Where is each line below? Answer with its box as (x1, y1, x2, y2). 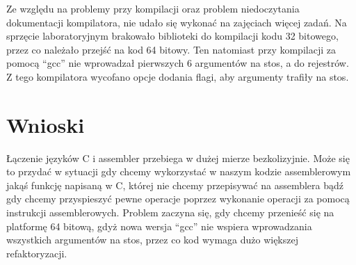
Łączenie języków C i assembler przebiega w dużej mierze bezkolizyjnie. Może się (6, 150, 350, 165)
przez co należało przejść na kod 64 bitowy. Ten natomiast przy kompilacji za (6, 42, 336, 56)
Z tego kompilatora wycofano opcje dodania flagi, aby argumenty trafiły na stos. (6, 69, 349, 83)
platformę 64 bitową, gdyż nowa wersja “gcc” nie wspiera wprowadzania (6, 218, 312, 233)
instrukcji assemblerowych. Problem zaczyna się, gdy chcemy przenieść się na (6, 205, 334, 220)
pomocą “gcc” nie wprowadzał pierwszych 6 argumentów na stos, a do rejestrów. (6, 56, 349, 70)
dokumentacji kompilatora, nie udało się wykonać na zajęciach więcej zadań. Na (6, 15, 347, 29)
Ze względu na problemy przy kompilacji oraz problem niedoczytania (6, 1, 300, 15)
